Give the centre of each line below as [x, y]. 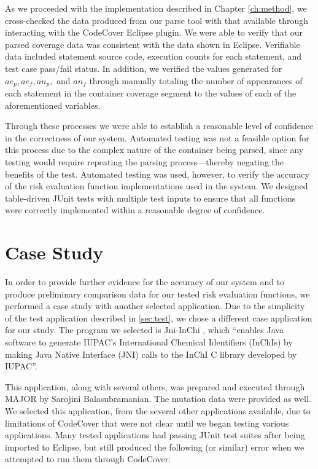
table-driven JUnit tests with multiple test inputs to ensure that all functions [150, 198]
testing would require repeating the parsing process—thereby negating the [145, 161]
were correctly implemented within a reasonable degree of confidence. [135, 210]
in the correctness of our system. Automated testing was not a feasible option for [157, 137]
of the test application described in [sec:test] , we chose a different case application [159, 317]
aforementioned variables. [53, 105]
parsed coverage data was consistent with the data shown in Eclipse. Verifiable [153, 44]
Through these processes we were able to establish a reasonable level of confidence [159, 126]
